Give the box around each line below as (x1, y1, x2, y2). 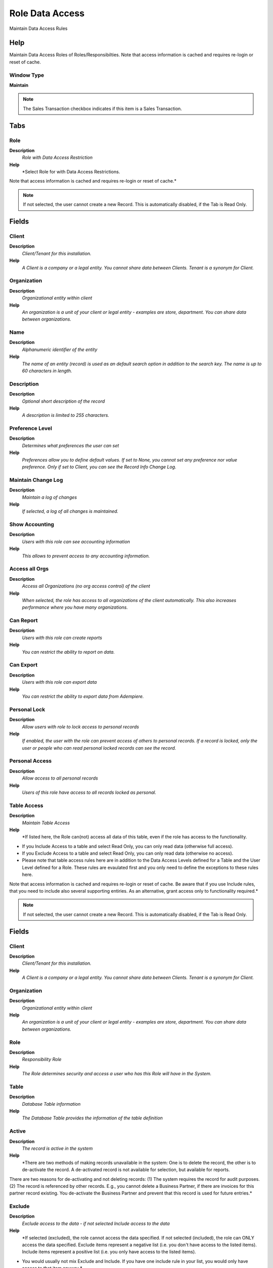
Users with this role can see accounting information (22, 538, 130, 545)
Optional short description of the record (22, 398, 105, 404)
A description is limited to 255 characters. (22, 412, 110, 418)
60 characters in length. (22, 368, 72, 374)
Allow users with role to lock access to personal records (22, 723, 139, 730)
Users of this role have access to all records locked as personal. (22, 789, 157, 795)
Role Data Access (9, 8, 85, 19)
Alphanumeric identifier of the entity (22, 346, 98, 353)
